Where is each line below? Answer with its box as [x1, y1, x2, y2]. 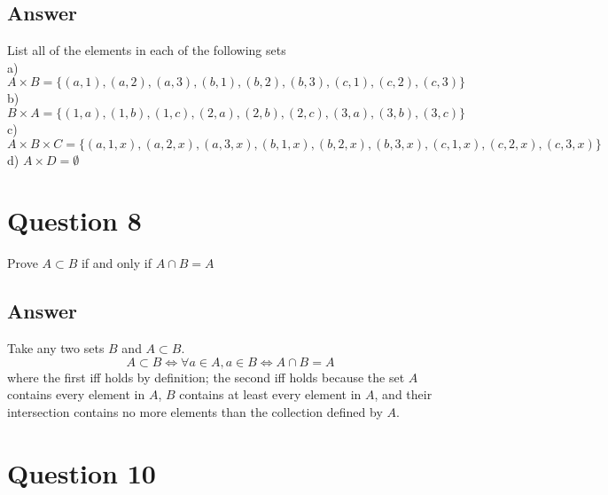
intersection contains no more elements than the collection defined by [7, 402, 383, 420]
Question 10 [7, 454, 156, 491]
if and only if [81, 254, 152, 272]
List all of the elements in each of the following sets [7, 41, 286, 59]
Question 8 [7, 202, 142, 239]
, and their [374, 385, 433, 404]
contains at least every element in [179, 385, 362, 404]
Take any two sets [7, 339, 105, 357]
